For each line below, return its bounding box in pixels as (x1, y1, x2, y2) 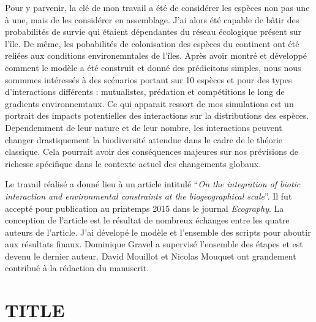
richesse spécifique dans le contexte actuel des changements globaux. (5, 157, 261, 170)
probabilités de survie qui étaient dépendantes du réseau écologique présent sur (5, 25, 302, 38)
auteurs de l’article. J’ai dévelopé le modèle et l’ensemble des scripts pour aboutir (5, 225, 311, 238)
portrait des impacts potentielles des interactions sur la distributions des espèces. (5, 109, 309, 122)
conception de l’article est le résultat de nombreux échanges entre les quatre (5, 214, 290, 227)
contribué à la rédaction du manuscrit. (5, 261, 149, 274)
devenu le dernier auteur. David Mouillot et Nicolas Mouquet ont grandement (5, 249, 296, 262)
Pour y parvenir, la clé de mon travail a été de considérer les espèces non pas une (5, 1, 310, 13)
